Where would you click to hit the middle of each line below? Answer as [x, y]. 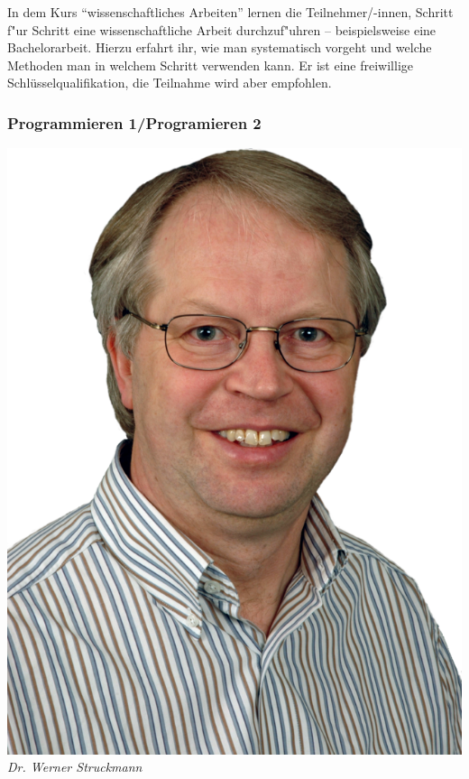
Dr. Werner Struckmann [75, 767]
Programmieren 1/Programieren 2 [134, 122]
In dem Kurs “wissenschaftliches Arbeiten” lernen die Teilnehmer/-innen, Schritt [230, 12]
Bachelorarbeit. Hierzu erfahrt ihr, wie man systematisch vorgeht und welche [220, 47]
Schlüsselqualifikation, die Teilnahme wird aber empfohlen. [170, 83]
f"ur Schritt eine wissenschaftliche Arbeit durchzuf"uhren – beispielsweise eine [222, 29]
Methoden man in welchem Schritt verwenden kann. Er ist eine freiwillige [210, 65]
